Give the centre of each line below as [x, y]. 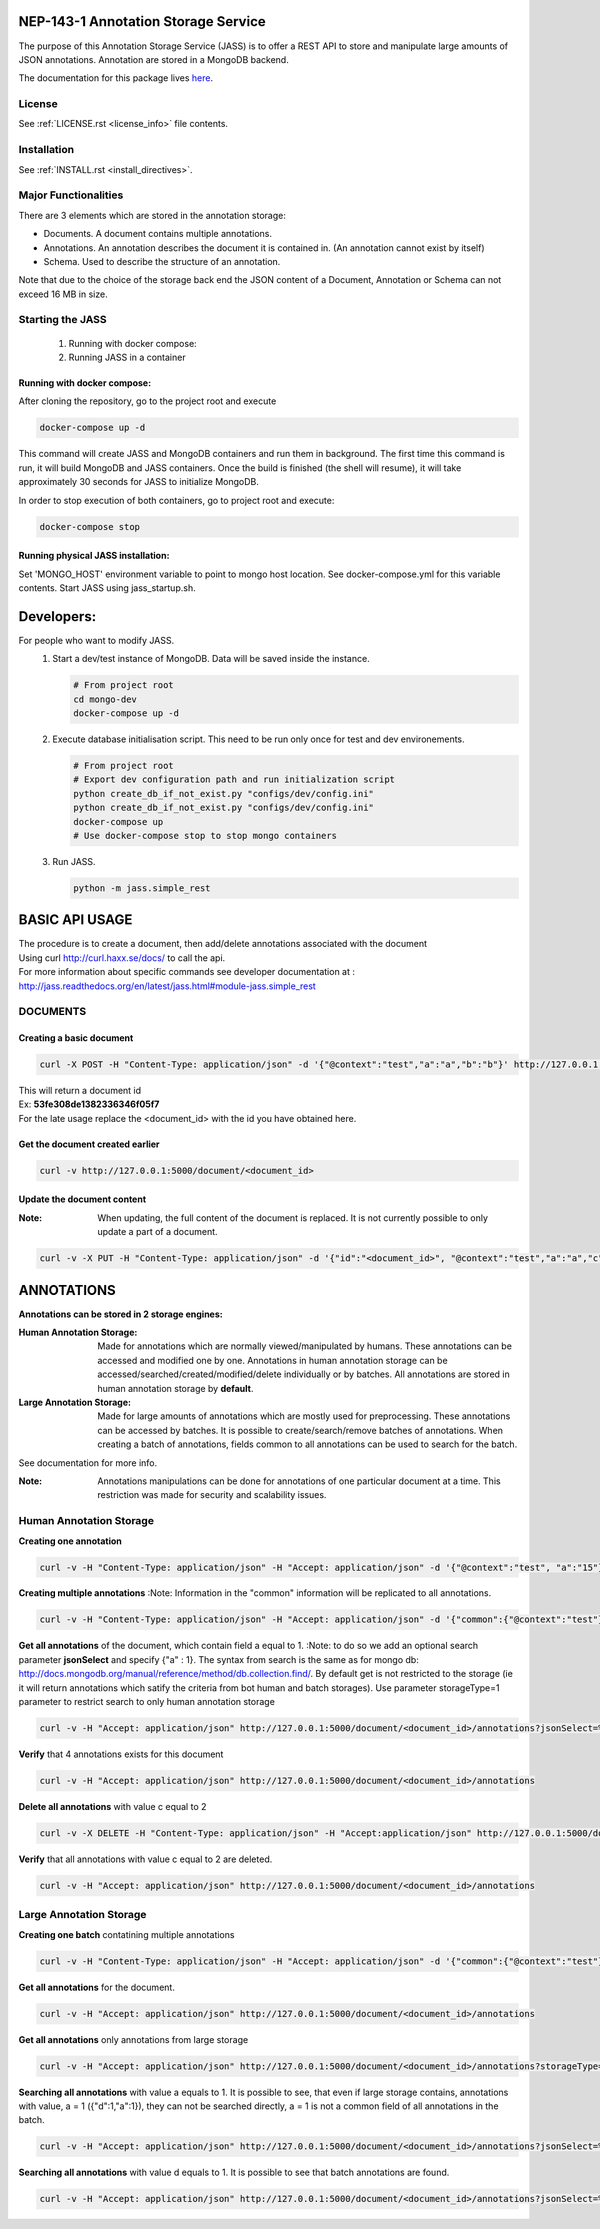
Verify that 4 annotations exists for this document [121, 1754]
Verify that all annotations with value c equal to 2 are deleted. [145, 1859]
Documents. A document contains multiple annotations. [158, 234]
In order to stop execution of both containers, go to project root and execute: [176, 500]
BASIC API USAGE [75, 920]
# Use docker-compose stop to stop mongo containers [205, 835]
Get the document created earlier [89, 1144]
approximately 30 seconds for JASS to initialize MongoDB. [138, 482]
